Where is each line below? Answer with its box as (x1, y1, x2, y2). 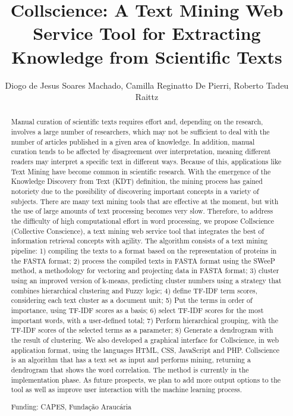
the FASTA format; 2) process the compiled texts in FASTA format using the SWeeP (11, 255, 275, 265)
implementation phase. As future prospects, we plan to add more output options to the (11, 374, 281, 384)
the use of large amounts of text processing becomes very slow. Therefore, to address (11, 206, 273, 216)
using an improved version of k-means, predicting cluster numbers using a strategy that (11, 275, 282, 285)
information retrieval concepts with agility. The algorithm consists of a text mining (11, 236, 268, 246)
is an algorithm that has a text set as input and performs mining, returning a (11, 355, 251, 365)
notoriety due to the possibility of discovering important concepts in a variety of (11, 186, 259, 196)
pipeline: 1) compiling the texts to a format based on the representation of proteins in (11, 246, 277, 256)
